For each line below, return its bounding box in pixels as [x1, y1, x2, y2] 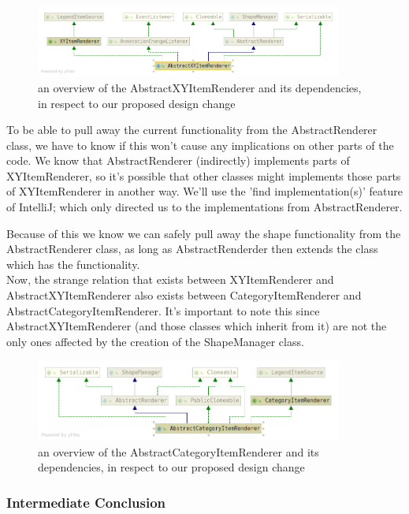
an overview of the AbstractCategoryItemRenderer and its [38, 443, 319, 460]
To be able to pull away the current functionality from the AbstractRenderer [6, 121, 377, 138]
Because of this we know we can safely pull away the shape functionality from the [6, 225, 401, 241]
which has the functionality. [6, 255, 140, 272]
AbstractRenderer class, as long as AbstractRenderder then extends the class [6, 240, 378, 257]
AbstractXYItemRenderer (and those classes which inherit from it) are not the [6, 318, 387, 334]
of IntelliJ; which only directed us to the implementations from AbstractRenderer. [6, 199, 403, 215]
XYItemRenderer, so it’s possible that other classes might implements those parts [6, 167, 401, 184]
